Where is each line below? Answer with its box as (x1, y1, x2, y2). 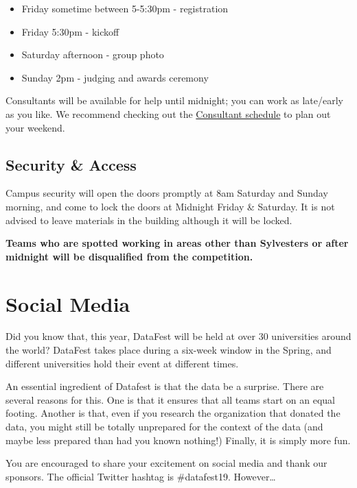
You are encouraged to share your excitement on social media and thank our (5, 456, 327, 470)
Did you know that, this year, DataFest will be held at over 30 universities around (5, 329, 352, 343)
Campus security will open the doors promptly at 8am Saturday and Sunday (5, 186, 328, 200)
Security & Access (5, 154, 137, 175)
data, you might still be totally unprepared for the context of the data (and (5, 419, 323, 434)
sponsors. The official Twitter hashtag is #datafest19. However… (5, 469, 276, 483)
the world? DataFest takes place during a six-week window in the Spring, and (5, 343, 332, 357)
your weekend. (5, 120, 65, 134)
